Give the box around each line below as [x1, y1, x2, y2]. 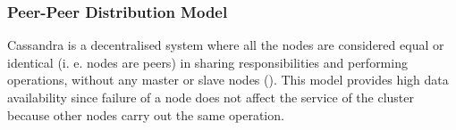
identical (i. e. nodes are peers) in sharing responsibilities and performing [7, 53, 408, 71]
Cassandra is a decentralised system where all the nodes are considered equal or [7, 36, 444, 54]
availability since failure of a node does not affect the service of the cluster [7, 88, 414, 106]
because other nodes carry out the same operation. [7, 105, 284, 124]
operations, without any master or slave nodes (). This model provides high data [7, 70, 449, 89]
